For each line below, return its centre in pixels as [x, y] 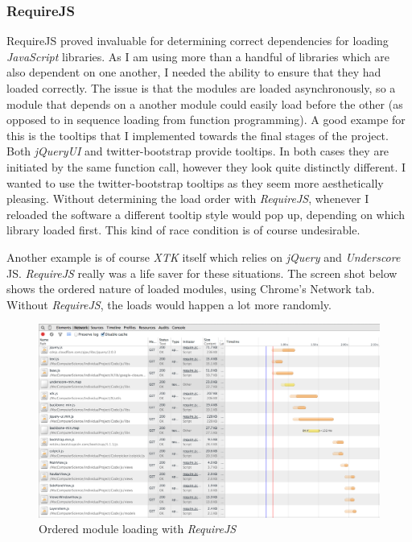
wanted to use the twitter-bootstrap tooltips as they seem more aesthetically [195, 182]
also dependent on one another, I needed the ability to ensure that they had [194, 72]
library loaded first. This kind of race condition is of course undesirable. [183, 230]
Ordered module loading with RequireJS [138, 529]
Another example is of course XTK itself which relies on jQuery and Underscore [204, 257]
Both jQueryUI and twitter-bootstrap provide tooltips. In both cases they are [198, 151]
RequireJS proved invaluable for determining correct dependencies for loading [198, 41]
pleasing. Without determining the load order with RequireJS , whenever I [188, 199]
